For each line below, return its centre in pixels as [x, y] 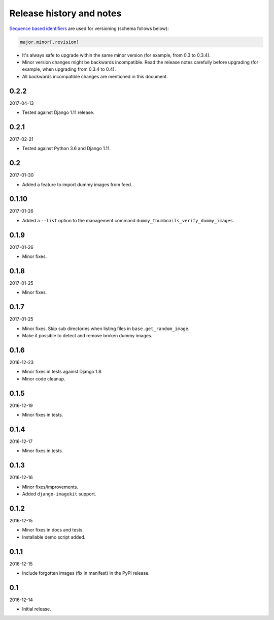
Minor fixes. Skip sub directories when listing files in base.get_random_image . [106, 329]
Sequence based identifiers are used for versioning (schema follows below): [89, 28]
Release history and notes [65, 13]
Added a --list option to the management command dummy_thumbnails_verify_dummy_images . [128, 220]
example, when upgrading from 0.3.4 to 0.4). [69, 69]
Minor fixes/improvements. [50, 487]
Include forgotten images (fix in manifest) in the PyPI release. [86, 573]
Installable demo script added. [54, 537]
